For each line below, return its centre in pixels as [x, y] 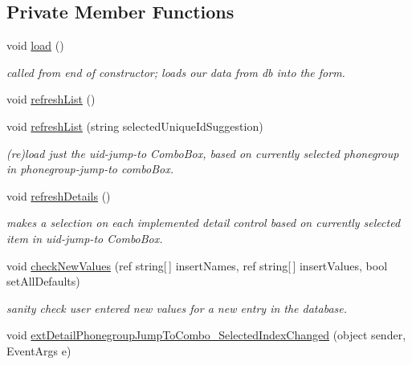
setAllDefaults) [43, 281]
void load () [35, 45]
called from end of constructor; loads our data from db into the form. [176, 72]
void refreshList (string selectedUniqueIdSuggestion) [135, 126]
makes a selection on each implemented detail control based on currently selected [204, 223]
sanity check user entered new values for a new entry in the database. [177, 308]
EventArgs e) [39, 350]
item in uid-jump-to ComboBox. [85, 238]
